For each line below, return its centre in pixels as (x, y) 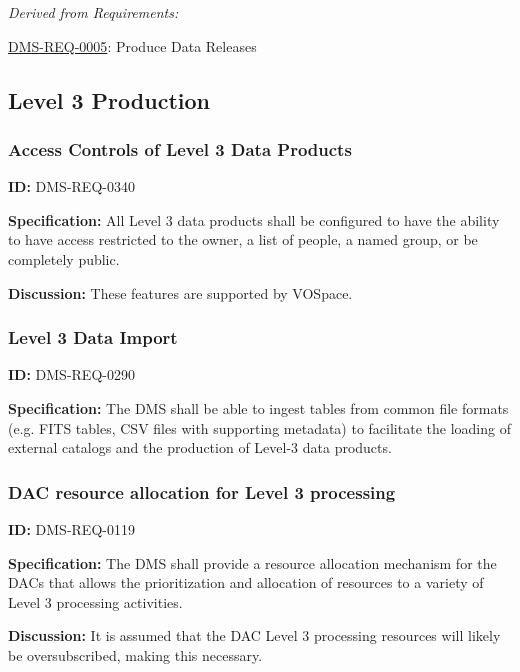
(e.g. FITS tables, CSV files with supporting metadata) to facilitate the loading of (259, 427)
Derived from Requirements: (93, 12)
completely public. (64, 258)
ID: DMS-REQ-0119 (71, 528)
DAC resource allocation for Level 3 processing (202, 491)
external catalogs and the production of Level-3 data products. (200, 447)
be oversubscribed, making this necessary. (135, 654)
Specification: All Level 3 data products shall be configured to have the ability (254, 219)
